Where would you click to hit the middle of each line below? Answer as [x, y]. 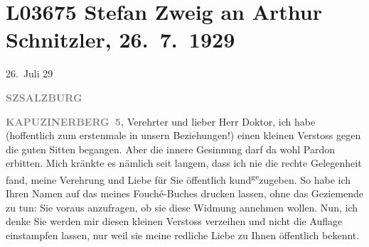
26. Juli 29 [30, 73]
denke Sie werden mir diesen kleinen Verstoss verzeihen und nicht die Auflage [174, 221]
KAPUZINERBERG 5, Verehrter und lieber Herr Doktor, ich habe [161, 121]
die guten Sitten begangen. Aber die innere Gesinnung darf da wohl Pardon [170, 149]
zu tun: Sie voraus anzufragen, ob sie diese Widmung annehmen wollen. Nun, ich [182, 207]
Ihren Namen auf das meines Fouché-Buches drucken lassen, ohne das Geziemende [185, 193]
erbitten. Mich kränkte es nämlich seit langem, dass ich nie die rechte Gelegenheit [184, 163]
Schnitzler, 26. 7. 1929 [121, 39]
